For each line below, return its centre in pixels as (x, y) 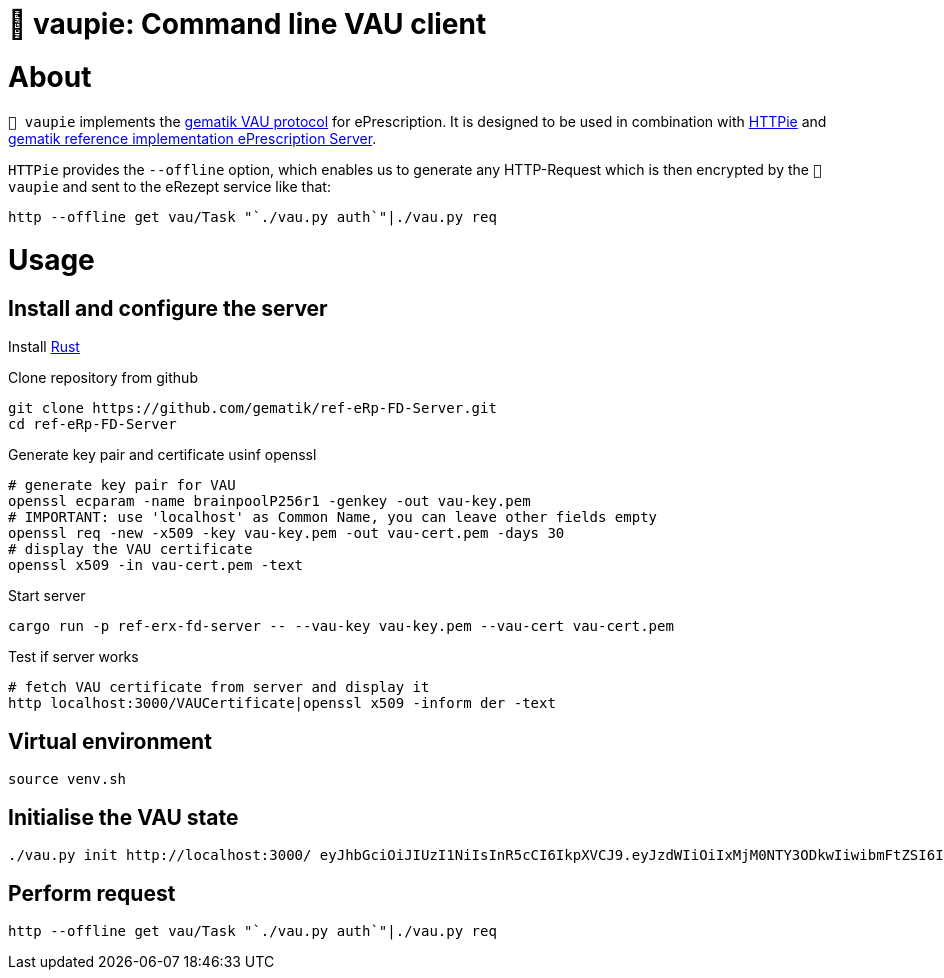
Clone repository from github (103, 378)
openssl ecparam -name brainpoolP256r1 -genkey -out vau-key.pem (269, 501)
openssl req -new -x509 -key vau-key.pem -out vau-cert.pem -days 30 (286, 533)
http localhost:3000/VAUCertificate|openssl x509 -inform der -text (282, 703)
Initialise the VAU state (123, 817)
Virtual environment (110, 741)
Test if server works (73, 657)
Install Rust (44, 347)
